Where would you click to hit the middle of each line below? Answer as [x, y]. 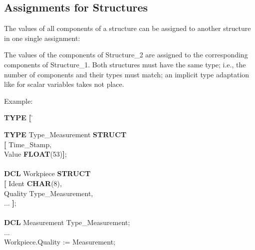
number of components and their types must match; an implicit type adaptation [127, 74]
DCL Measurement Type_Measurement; [67, 222]
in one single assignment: [42, 38]
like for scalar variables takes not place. [64, 84]
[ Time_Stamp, [28, 144]
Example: [18, 101]
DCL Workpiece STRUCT [47, 173]
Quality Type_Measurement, [49, 193]
